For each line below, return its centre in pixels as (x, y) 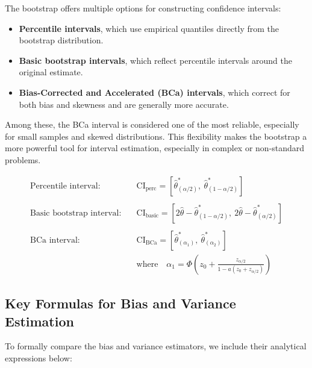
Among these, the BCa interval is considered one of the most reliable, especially (152, 124)
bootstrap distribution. (61, 40)
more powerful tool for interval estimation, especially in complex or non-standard (155, 148)
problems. (23, 159)
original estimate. (51, 72)
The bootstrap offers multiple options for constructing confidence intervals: (143, 8)
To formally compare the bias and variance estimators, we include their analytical (156, 346)
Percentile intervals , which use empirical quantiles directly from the (149, 28)
